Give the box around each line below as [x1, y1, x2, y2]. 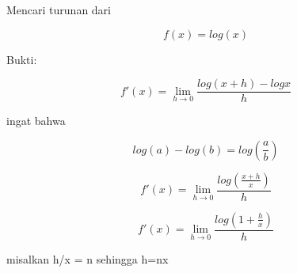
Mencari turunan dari [6, 2, 111, 17]
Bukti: [6, 51, 37, 67]
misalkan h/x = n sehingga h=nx [6, 250, 169, 267]
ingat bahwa [6, 112, 66, 129]
